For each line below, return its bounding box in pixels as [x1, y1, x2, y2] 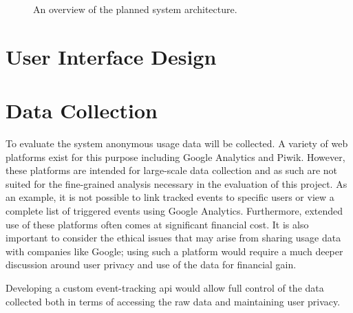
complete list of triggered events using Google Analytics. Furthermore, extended [6, 204, 343, 218]
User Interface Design [6, 42, 217, 70]
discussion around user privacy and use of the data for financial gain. [6, 257, 297, 272]
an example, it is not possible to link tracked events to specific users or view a [6, 190, 334, 204]
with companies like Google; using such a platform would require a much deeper [6, 244, 343, 258]
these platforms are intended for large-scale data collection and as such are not [6, 163, 337, 177]
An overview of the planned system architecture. [33, 2, 237, 16]
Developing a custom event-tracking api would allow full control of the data [6, 281, 324, 295]
